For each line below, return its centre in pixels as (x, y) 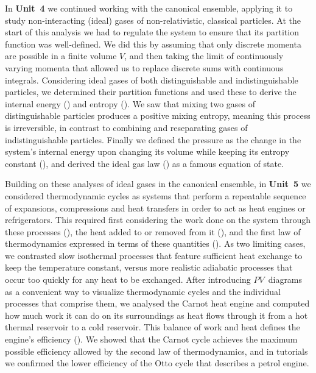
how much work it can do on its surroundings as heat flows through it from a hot (156, 315)
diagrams (285, 279)
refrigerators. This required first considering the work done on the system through (158, 220)
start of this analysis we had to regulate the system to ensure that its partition (152, 32)
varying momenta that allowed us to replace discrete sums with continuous (144, 67)
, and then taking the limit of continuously (204, 56)
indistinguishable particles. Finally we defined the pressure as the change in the (153, 139)
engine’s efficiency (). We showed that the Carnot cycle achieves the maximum (151, 339)
